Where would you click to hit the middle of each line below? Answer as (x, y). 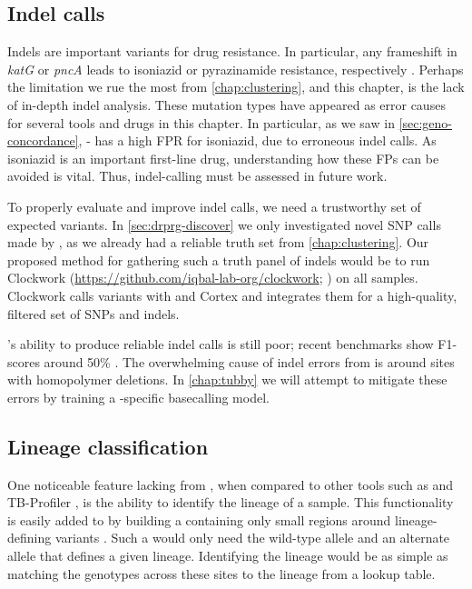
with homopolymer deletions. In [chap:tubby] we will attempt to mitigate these (227, 379)
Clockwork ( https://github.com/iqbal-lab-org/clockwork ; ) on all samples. (213, 278)
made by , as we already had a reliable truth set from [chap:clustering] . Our (218, 242)
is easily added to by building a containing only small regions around (199, 519)
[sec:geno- (425, 122)
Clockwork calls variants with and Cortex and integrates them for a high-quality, (232, 295)
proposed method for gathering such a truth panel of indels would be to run (219, 260)
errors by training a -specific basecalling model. (138, 397)
